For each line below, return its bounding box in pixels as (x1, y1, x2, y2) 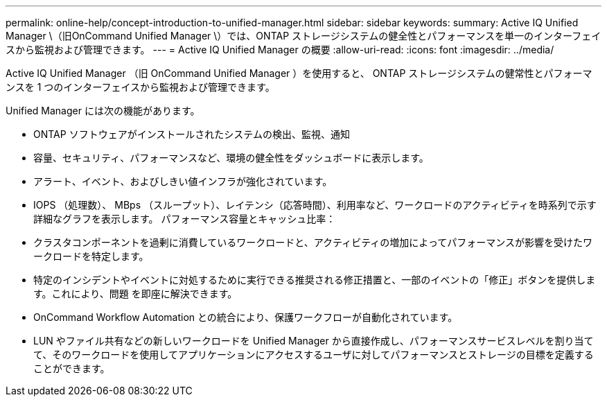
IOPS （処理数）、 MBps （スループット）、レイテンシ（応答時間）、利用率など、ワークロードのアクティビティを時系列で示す (33, 199, 597, 211)
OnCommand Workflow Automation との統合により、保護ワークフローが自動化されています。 (33, 311, 458, 323)
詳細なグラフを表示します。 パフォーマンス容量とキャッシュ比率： (33, 213, 336, 225)
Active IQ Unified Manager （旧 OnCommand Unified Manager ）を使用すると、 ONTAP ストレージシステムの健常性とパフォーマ (6, 67, 592, 79)
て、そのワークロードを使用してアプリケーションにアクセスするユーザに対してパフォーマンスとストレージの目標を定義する (33, 349, 594, 360)
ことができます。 (33, 362, 110, 374)
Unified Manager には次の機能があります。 (6, 105, 200, 116)
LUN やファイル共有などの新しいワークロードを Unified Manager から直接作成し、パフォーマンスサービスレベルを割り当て (33, 335, 594, 347)
